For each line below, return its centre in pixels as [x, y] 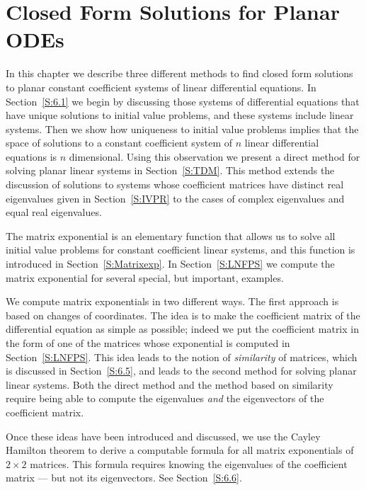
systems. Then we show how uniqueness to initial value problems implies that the [182, 129]
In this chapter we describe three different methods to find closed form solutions [179, 73]
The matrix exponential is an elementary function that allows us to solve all [171, 235]
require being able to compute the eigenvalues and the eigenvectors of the [165, 398]
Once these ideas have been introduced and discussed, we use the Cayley [163, 436]
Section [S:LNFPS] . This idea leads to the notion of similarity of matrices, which [182, 357]
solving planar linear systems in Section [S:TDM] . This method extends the [170, 170]
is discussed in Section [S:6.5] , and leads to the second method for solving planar [181, 371]
